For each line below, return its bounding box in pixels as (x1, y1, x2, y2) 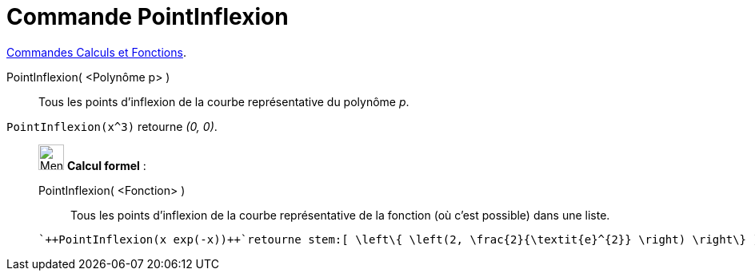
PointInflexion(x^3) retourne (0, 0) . (6, 119, 218, 133)
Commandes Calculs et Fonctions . (6, 45, 186, 59)
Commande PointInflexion (6, 3, 289, 30)
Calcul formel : (66, 158, 146, 172)
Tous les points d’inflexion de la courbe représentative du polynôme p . (38, 94, 409, 109)
